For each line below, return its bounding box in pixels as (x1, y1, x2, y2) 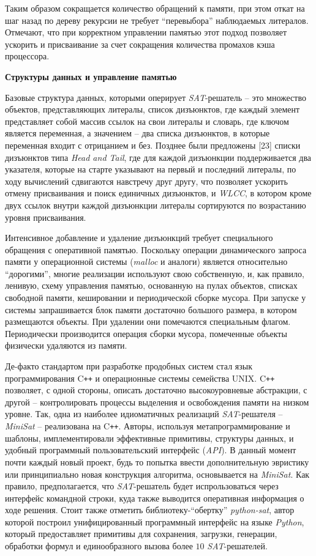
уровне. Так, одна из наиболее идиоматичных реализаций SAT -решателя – (5, 407, 283, 420)
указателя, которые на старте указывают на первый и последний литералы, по (5, 163, 296, 176)
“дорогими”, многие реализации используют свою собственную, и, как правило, (5, 267, 304, 280)
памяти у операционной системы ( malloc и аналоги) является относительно (5, 255, 288, 268)
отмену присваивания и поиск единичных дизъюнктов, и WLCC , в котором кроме (5, 187, 312, 199)
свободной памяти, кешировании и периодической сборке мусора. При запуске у (5, 291, 306, 304)
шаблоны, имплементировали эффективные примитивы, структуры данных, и (5, 431, 294, 444)
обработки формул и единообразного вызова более (5, 539, 193, 552)
